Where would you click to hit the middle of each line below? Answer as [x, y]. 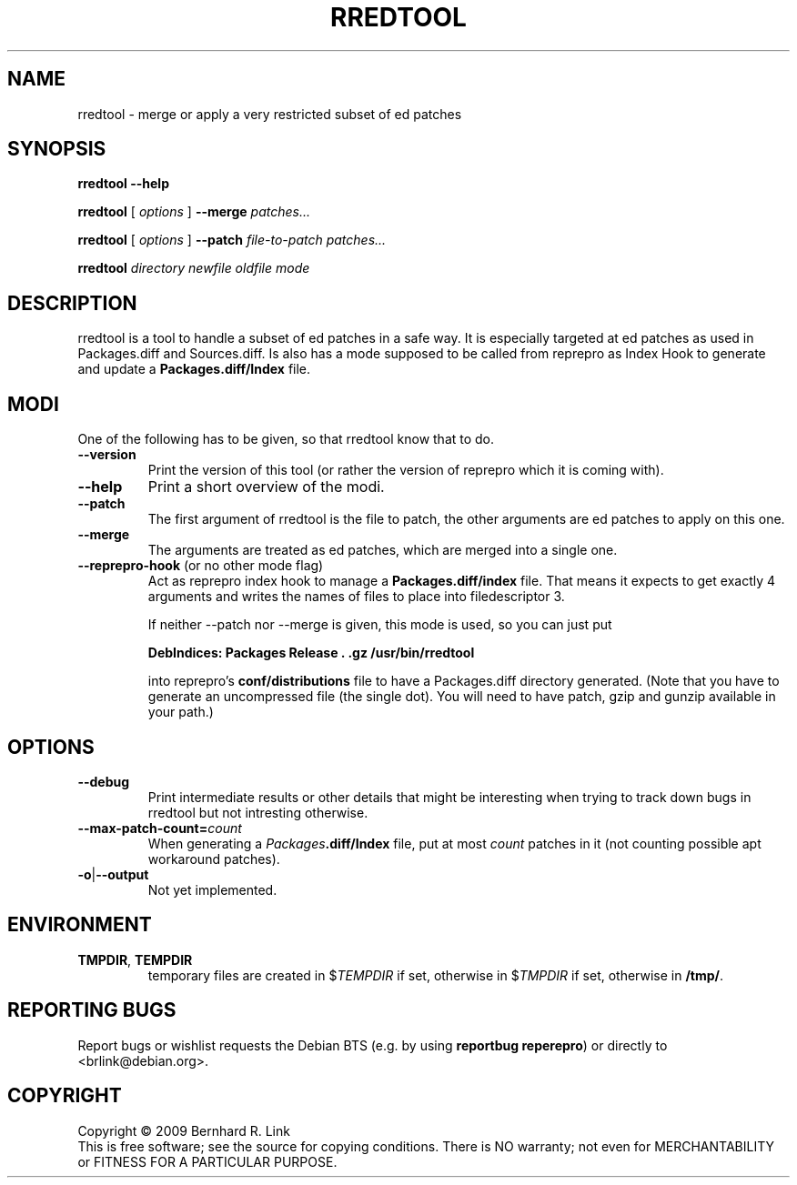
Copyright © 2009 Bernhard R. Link [184, 1130]
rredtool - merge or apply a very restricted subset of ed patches [270, 114]
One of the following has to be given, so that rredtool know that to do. [286, 439]
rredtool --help [123, 184]
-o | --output [113, 874]
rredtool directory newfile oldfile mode [194, 268]
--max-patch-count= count [160, 828]
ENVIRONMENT [80, 925]
